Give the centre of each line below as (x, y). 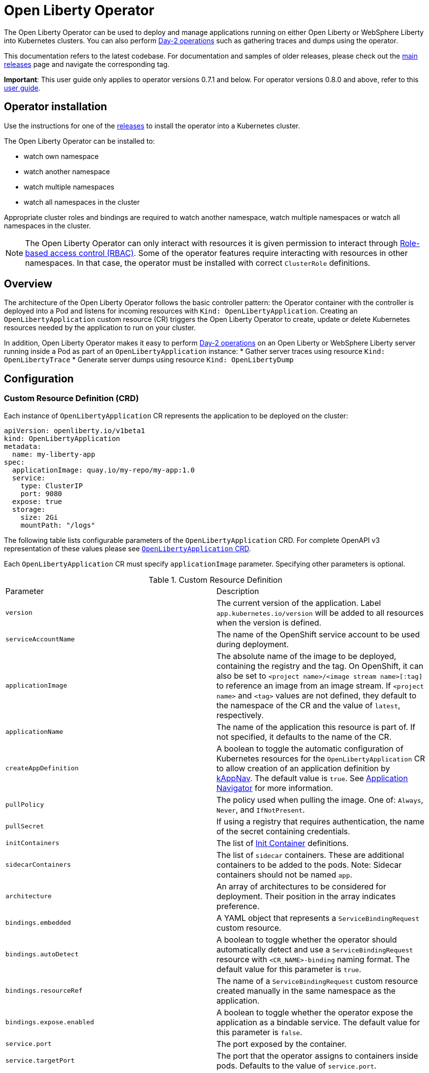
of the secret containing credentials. (283, 831)
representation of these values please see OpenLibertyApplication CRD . (128, 548)
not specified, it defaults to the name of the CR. (304, 737)
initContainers (32, 843)
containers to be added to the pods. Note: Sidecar (309, 865)
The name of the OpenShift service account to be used (318, 634)
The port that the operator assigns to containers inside (317, 1056)
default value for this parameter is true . (289, 969)
